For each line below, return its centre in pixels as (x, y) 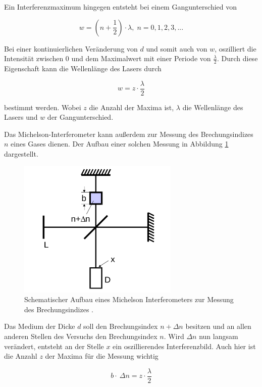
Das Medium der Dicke (40, 326)
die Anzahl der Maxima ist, (132, 107)
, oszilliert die (235, 48)
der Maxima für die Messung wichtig (102, 356)
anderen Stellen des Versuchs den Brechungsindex (81, 336)
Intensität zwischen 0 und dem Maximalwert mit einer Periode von (108, 58)
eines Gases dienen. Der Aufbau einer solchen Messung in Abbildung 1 (120, 144)
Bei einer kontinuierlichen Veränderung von (71, 48)
